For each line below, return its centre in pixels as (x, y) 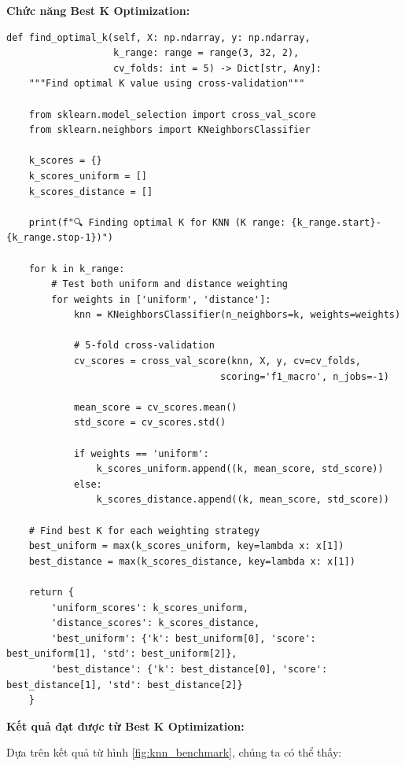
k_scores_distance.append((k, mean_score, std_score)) (243, 500)
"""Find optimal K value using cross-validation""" (167, 84)
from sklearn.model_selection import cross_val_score (172, 114)
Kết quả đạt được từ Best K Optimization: (125, 725)
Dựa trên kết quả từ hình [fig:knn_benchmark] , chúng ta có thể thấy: (174, 752)
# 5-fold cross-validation (144, 346)
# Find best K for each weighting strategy (144, 530)
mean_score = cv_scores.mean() (155, 407)
